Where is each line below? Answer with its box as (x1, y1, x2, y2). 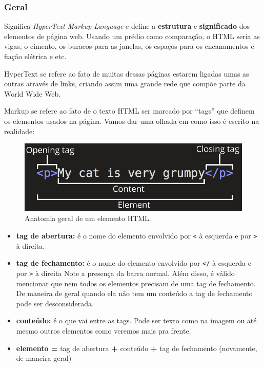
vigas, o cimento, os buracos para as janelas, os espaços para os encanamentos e (4, 41, 254, 51)
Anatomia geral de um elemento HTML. (25, 213, 151, 224)
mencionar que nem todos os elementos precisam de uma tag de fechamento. (16, 278, 256, 288)
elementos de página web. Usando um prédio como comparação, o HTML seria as (4, 30, 260, 41)
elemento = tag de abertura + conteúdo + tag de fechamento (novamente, (16, 342, 257, 353)
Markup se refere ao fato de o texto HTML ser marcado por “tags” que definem (4, 105, 255, 116)
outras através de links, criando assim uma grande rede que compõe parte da (4, 78, 246, 89)
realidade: (4, 125, 35, 136)
